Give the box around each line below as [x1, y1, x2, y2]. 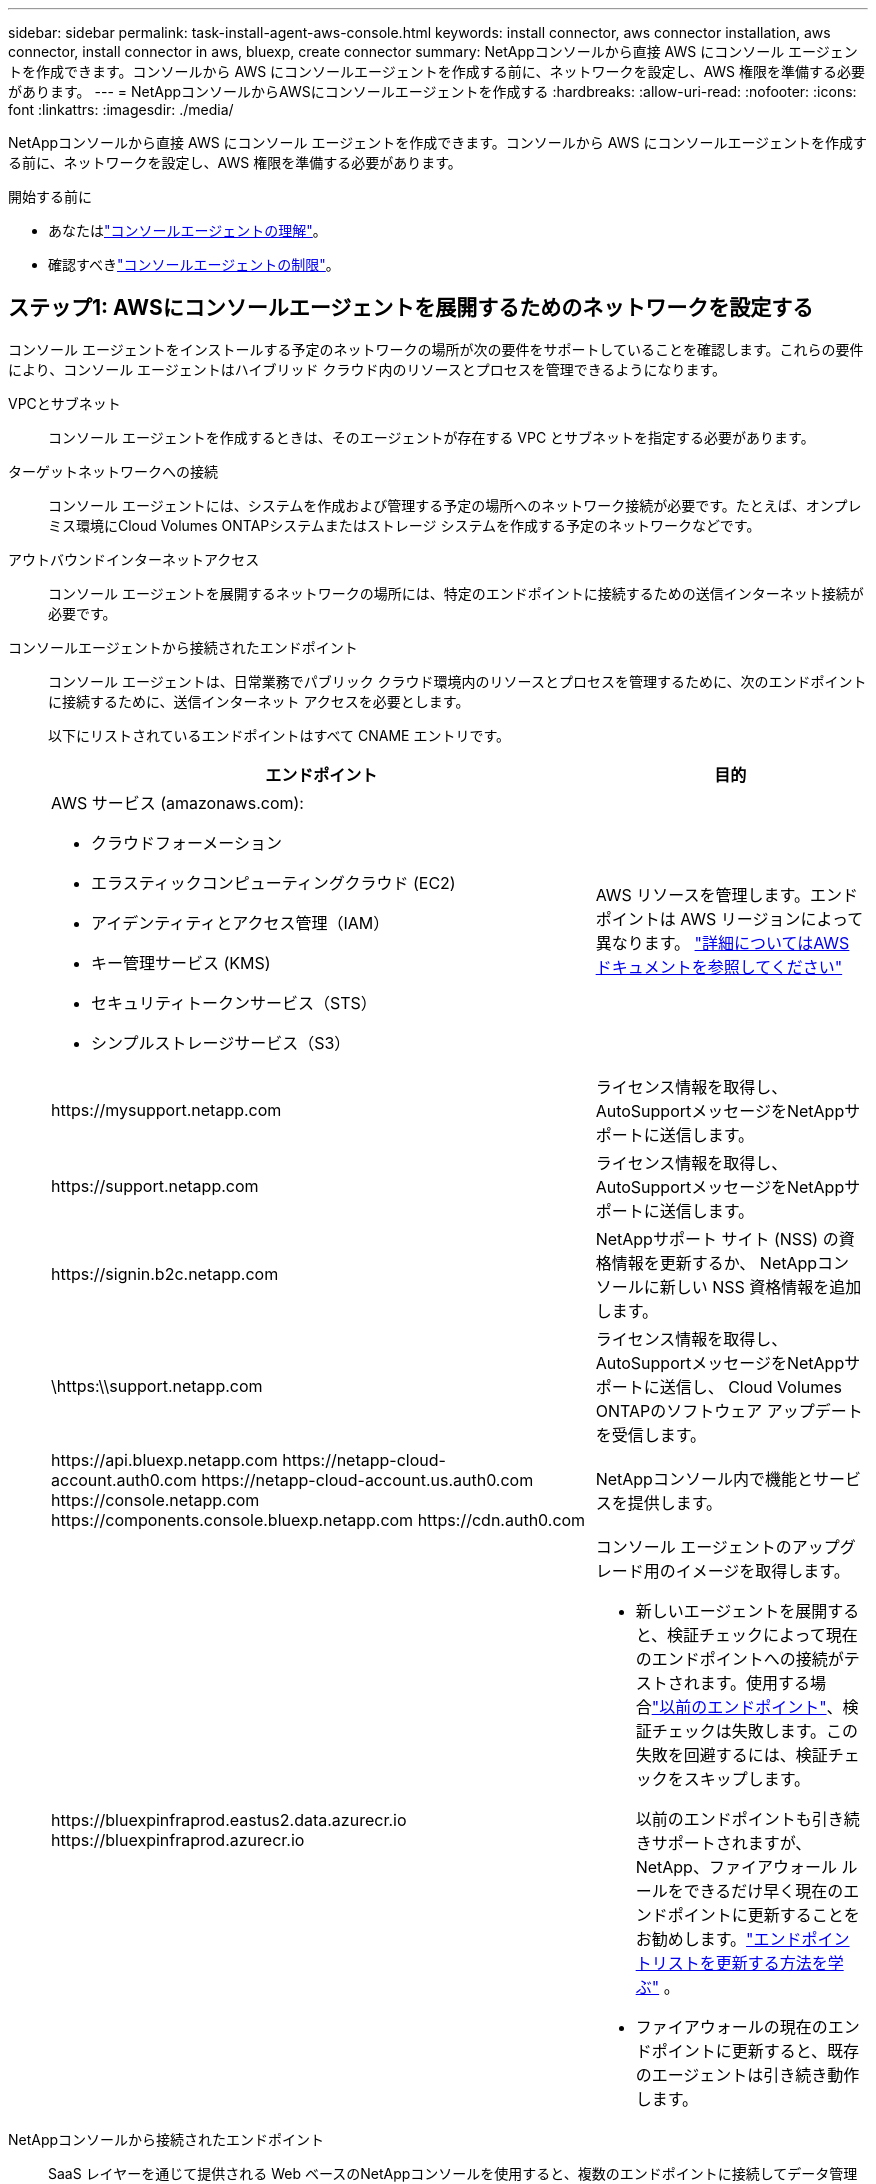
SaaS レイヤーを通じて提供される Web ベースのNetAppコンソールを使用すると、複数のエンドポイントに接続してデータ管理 [48, 2164, 858, 2182]
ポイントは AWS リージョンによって [595, 908, 864, 929]
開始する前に [8, 188, 92, 205]
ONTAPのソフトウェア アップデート [595, 1400, 863, 1421]
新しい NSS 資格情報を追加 [659, 1276, 862, 1297]
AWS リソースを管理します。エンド [595, 884, 858, 905]
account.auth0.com [51, 1469, 197, 1490]
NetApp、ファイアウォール [635, 1856, 837, 1877]
